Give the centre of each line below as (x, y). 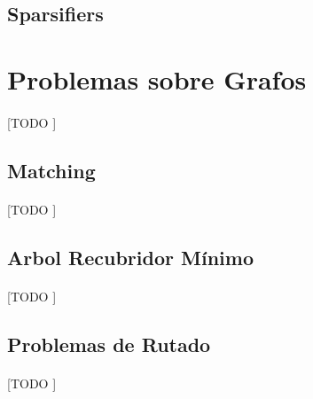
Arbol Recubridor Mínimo (130, 257)
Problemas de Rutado (109, 344)
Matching (51, 170)
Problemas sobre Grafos (157, 78)
